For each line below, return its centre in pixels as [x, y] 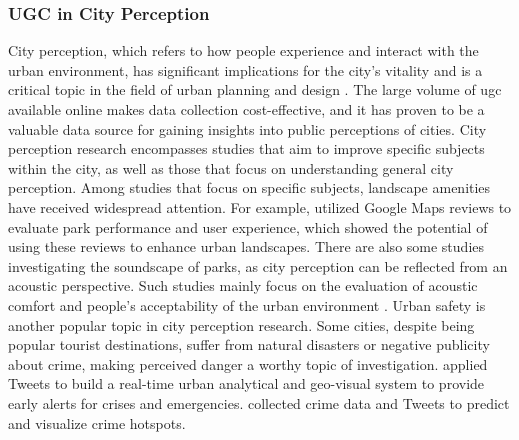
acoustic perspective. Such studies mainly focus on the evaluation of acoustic [243, 285]
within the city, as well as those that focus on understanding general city [231, 167]
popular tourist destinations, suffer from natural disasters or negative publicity [249, 344]
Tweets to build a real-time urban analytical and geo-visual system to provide [246, 383]
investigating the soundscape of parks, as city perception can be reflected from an [258, 265]
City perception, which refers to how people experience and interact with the [243, 50]
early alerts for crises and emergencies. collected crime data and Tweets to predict [259, 402]
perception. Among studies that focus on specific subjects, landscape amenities [249, 187]
